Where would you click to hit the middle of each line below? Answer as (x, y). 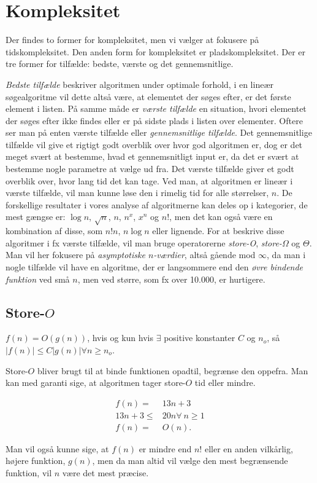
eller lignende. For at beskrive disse (218, 231)
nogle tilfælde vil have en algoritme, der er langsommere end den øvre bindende (155, 266)
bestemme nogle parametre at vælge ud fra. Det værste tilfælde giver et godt (150, 169)
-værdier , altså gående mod (204, 255)
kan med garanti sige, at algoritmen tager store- (96, 383)
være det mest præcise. (105, 473)
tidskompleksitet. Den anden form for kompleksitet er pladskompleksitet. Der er (156, 51)
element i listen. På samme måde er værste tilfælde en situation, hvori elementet (156, 108)
